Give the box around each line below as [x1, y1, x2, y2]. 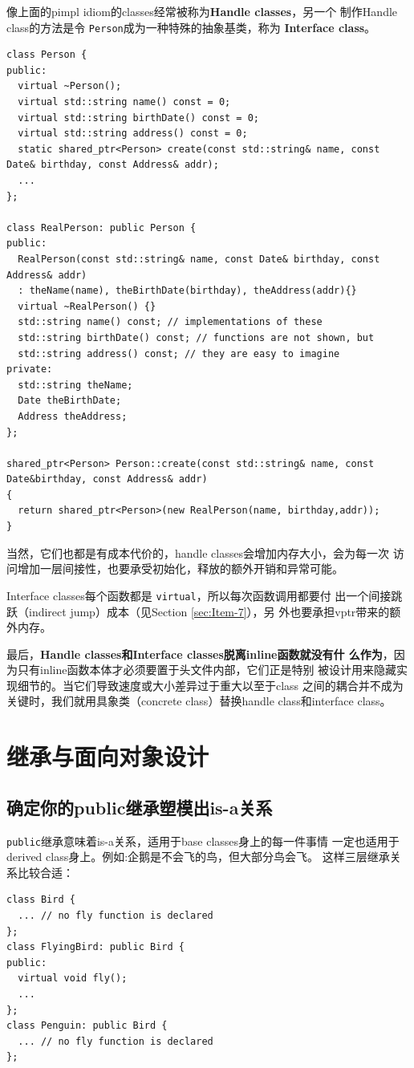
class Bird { [6, 894, 75, 906]
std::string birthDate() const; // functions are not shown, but [18, 331, 375, 343]
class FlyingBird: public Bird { [6, 941, 185, 953]
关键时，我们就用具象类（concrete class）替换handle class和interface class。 [6, 692, 392, 709]
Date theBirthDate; [18, 395, 122, 407]
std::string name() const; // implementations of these [18, 316, 323, 328]
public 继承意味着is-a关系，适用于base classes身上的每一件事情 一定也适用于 [6, 832, 400, 849]
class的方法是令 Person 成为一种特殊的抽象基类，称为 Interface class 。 [6, 18, 376, 35]
